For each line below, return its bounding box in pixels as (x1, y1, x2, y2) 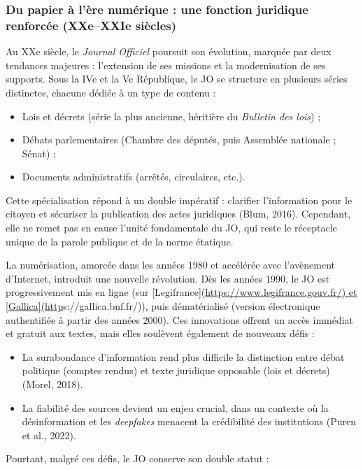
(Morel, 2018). (22, 377, 83, 392)
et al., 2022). (22, 427, 76, 442)
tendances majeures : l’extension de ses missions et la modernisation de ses (6, 57, 326, 72)
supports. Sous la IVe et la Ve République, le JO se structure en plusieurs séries (6, 71, 348, 86)
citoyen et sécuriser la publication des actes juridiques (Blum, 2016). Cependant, (6, 206, 351, 221)
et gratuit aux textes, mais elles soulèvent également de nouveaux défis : (6, 326, 315, 341)
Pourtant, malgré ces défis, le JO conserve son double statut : (6, 451, 269, 466)
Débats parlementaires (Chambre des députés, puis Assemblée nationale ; (22, 132, 336, 147)
